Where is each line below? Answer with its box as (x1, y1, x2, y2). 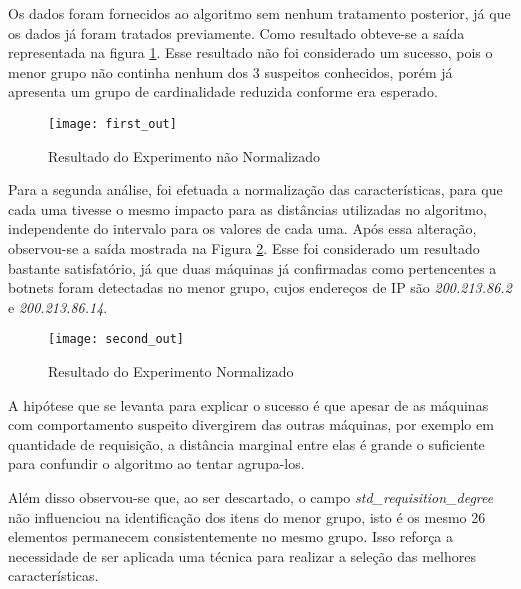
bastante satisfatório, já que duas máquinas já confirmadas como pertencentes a (8, 257, 497, 278)
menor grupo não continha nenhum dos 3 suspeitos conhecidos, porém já (8, 61, 453, 82)
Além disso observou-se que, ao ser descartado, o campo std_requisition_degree (8, 487, 494, 507)
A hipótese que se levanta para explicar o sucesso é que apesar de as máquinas (8, 394, 489, 415)
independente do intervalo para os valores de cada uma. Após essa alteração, (8, 218, 477, 239)
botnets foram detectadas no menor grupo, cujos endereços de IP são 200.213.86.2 (8, 277, 512, 298)
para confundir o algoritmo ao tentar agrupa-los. (8, 453, 305, 474)
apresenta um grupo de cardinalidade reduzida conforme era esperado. (8, 81, 438, 102)
